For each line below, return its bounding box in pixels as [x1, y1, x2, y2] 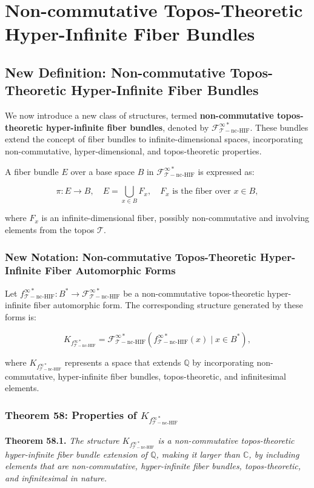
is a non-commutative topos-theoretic [158, 434, 295, 446]
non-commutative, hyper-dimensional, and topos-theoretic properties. [5, 144, 262, 157]
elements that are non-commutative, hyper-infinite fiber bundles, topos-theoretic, [5, 460, 301, 472]
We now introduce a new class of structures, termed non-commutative [5, 109, 274, 122]
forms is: [5, 310, 36, 323]
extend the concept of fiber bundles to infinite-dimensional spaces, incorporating [5, 133, 303, 145]
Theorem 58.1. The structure [5, 434, 119, 446]
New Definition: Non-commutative [5, 62, 225, 81]
